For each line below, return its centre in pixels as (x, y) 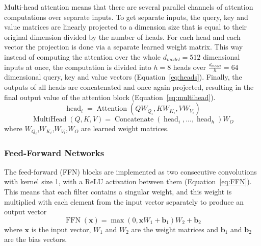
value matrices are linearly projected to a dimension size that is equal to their (126, 27)
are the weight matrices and (175, 229)
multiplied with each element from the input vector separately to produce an (124, 201)
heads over (190, 67)
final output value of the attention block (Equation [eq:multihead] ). (110, 97)
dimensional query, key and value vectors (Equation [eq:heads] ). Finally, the (123, 77)
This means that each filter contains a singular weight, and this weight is (118, 191)
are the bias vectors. (36, 239)
